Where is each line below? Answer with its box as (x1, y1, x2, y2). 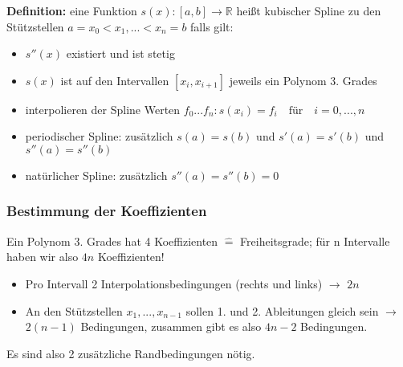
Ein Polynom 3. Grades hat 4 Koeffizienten (6, 232, 218, 249)
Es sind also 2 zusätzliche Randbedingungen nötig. (6, 345, 255, 361)
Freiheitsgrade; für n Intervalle (240, 232, 390, 249)
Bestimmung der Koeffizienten (6, 201, 207, 221)
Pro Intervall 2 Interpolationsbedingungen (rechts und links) (25, 275, 323, 292)
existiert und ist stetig (66, 45, 175, 62)
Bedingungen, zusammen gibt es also (80, 318, 262, 335)
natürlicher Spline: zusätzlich (25, 166, 168, 183)
